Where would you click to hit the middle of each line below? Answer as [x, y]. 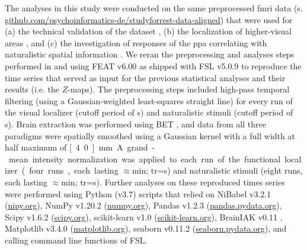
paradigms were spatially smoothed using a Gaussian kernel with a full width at [150, 135]
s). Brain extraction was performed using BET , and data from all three [135, 124]
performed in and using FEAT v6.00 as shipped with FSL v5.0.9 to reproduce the [153, 65]
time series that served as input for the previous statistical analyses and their [145, 77]
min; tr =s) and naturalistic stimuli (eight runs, [217, 170]
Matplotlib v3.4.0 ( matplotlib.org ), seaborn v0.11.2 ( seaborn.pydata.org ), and [146, 228]
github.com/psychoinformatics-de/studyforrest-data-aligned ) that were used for [149, 19]
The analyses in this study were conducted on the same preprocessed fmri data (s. [154, 8]
